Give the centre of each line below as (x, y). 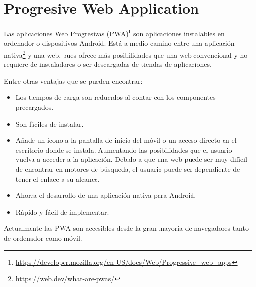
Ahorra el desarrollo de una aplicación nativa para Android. (106, 195)
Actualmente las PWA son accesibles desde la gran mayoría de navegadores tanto (126, 228)
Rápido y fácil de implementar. (62, 211)
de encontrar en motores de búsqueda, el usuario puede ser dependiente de (128, 169)
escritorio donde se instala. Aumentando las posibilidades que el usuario (124, 149)
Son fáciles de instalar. (49, 123)
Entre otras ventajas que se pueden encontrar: (73, 80)
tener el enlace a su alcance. (58, 178)
